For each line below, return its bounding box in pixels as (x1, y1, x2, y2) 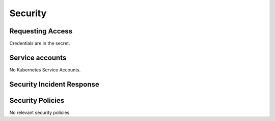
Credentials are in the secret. (9, 41, 70, 47)
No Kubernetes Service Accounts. (9, 66, 81, 73)
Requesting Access (9, 27, 73, 35)
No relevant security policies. (9, 109, 71, 115)
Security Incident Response (9, 80, 99, 89)
